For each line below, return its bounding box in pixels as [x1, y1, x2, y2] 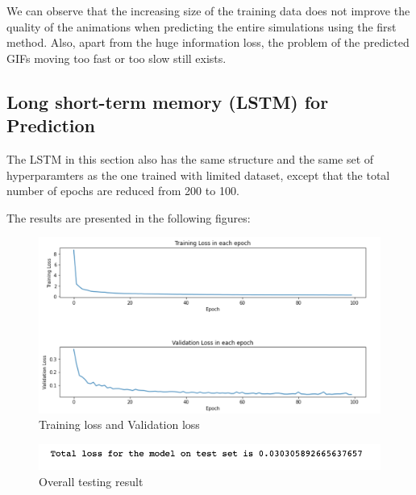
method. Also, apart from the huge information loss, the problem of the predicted [6, 34, 410, 51]
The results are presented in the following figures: [6, 209, 251, 226]
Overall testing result [39, 472, 144, 489]
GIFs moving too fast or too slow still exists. [6, 49, 227, 66]
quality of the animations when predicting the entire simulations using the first [6, 18, 397, 35]
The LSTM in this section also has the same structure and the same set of [6, 150, 374, 167]
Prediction [6, 113, 95, 138]
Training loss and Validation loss [39, 416, 200, 433]
